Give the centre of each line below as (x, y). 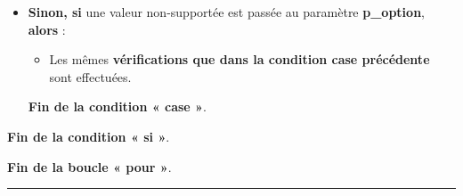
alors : (47, 29)
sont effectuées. (90, 76)
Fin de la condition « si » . (89, 136)
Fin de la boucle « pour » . (89, 166)
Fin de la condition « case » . (117, 106)
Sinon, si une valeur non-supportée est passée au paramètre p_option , (226, 12)
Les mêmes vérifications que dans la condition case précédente (240, 59)
